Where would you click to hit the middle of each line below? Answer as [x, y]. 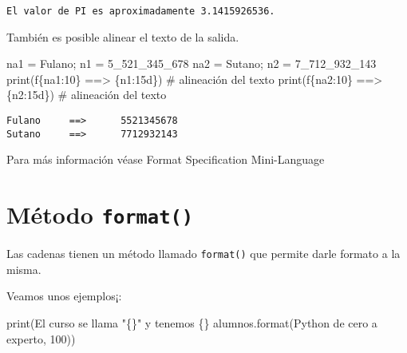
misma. [24, 269]
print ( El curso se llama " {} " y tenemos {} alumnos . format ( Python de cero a [192, 323]
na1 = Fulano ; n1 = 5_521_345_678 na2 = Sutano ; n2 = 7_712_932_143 [192, 63]
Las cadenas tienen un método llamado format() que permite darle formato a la [203, 254]
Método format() [100, 214]
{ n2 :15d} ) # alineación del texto [87, 95]
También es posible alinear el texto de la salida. [123, 36]
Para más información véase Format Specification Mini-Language [166, 159]
